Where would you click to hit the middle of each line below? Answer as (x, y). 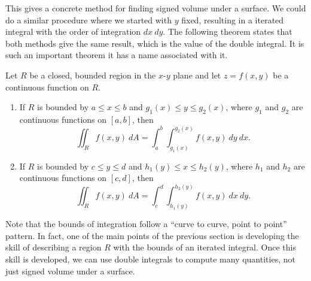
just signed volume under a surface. (70, 271)
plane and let (197, 75)
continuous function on (47, 87)
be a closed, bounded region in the (93, 75)
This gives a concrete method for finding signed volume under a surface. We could (156, 8)
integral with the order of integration (73, 31)
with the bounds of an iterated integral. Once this (205, 247)
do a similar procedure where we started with (89, 19)
